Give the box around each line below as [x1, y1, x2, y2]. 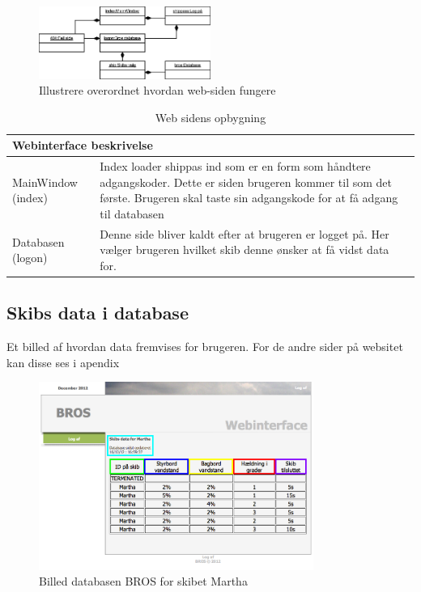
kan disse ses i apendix [6, 353, 120, 370]
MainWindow [12, 173, 78, 190]
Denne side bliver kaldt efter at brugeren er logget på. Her [100, 225, 389, 242]
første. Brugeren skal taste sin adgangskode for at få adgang [100, 189, 398, 206]
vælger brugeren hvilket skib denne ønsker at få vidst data [100, 241, 389, 258]
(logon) [12, 249, 48, 266]
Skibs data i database [6, 300, 189, 325]
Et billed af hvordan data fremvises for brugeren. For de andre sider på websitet [6, 338, 403, 355]
